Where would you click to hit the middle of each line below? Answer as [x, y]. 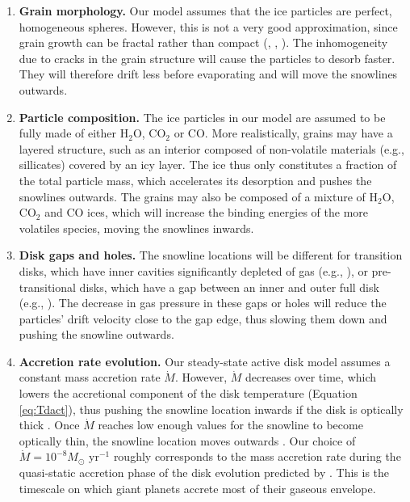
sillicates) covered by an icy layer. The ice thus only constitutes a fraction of [208, 165]
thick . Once [49, 425]
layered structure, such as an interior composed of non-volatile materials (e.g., [211, 148]
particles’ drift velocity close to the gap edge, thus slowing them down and [203, 318]
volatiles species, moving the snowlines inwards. [136, 228]
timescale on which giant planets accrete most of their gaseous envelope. [197, 488]
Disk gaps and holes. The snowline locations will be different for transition [211, 255]
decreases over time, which [311, 377]
